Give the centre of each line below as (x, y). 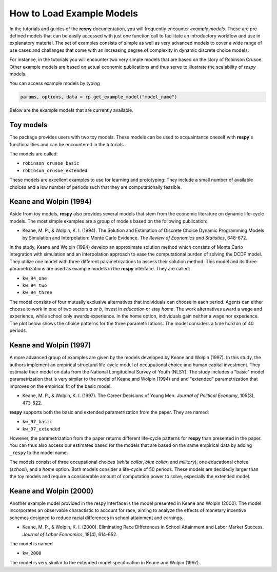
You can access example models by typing (55, 83)
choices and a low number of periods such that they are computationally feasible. (96, 187)
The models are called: (34, 153)
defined (18, 35)
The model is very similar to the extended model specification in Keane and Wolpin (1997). (105, 562)
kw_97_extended (42, 429)
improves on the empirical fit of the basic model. (61, 386)
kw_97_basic (37, 422)
